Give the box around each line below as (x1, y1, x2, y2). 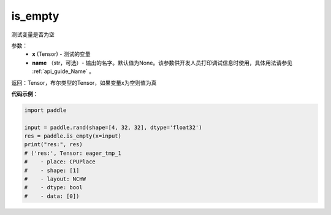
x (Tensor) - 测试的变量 (32, 50, 91, 58)
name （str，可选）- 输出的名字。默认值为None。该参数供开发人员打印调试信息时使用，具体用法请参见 (32, 59, 292, 66)
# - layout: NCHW (24, 176, 86, 182)
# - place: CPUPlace (24, 158, 96, 165)
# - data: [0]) (24, 192, 80, 200)
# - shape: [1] (24, 166, 80, 174)
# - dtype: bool (24, 184, 83, 191)
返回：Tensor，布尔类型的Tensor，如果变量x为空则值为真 (11, 79, 157, 86)
